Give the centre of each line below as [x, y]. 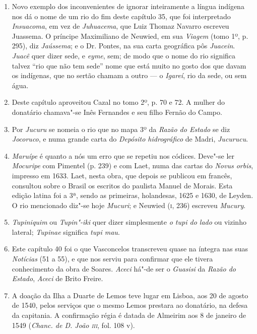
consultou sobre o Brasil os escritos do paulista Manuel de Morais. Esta [122, 185]
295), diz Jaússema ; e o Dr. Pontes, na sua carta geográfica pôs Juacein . [123, 46]
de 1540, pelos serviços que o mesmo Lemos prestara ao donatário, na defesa [130, 305]
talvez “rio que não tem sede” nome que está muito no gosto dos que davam [129, 65]
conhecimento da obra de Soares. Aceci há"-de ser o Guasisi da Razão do [124, 268]
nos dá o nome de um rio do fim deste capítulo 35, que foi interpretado [121, 16]
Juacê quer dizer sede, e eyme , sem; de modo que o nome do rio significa [124, 55]
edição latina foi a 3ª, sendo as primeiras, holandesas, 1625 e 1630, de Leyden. [133, 195]
